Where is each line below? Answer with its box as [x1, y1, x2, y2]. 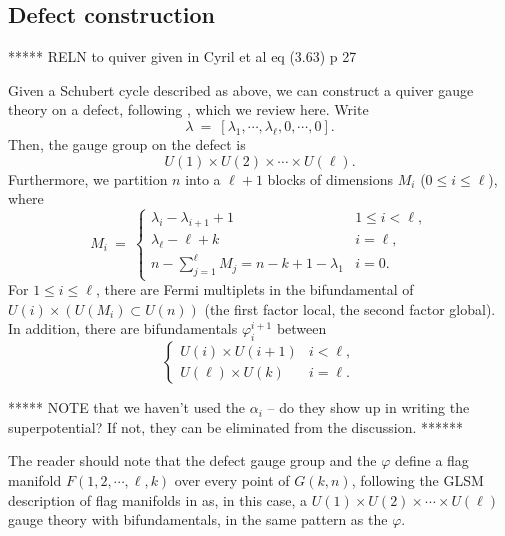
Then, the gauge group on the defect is [8, 133, 246, 154]
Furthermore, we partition [8, 168, 168, 189]
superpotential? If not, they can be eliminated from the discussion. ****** [8, 416, 464, 437]
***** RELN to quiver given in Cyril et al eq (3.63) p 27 [8, 46, 357, 67]
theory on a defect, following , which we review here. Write [8, 99, 369, 120]
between [276, 318, 327, 339]
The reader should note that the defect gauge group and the [8, 450, 377, 471]
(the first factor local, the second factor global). [204, 298, 496, 319]
